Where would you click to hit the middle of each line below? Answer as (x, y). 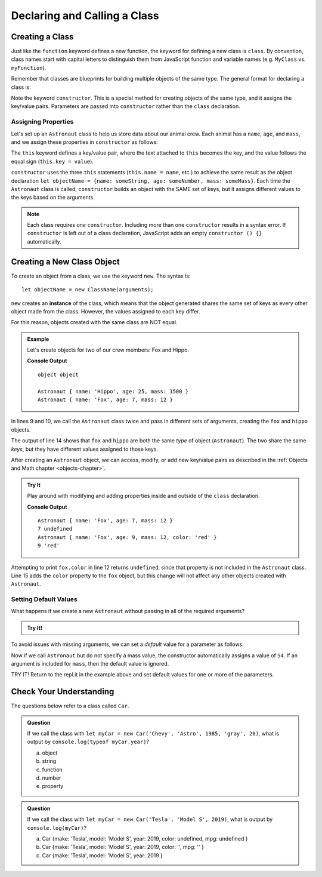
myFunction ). (29, 67)
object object (58, 374)
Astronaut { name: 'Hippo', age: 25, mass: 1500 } (113, 391)
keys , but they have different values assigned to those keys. (84, 449)
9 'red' (49, 546)
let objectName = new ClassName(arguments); (88, 290)
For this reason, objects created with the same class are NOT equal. (95, 322)
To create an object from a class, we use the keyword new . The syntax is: (101, 276)
